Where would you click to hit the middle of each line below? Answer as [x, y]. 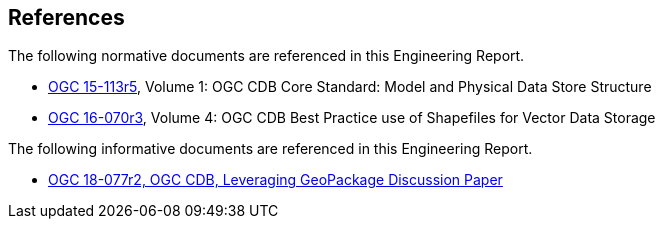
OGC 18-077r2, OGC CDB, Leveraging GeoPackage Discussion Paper [275, 180]
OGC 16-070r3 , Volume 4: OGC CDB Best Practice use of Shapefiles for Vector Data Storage [352, 118]
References [66, 17]
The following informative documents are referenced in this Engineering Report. [270, 149]
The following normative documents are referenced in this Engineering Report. [266, 56]
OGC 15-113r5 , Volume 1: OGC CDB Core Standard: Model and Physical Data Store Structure [350, 87]
